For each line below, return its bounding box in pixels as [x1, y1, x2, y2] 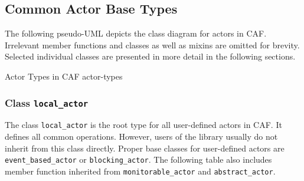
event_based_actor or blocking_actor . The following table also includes [5, 153, 272, 166]
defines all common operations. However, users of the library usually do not [5, 130, 278, 143]
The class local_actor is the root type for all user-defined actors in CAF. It [5, 119, 282, 131]
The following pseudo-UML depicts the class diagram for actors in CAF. [5, 27, 267, 40]
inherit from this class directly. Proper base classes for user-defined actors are [5, 141, 285, 154]
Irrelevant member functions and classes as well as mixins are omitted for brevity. [5, 38, 300, 51]
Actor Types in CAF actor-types [5, 70, 123, 82]
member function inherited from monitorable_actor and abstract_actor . [5, 164, 276, 177]
